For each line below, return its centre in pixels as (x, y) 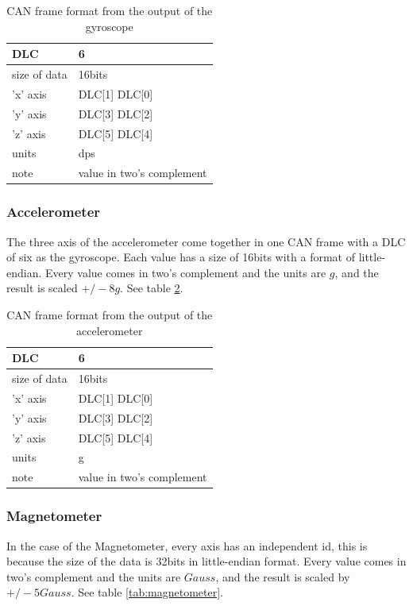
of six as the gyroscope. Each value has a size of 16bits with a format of (181, 257)
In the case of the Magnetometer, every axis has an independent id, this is (187, 545)
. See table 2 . (152, 288)
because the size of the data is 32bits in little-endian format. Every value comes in (206, 561)
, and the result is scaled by (283, 576)
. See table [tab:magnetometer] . (147, 592)
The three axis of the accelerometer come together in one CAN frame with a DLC (206, 241)
